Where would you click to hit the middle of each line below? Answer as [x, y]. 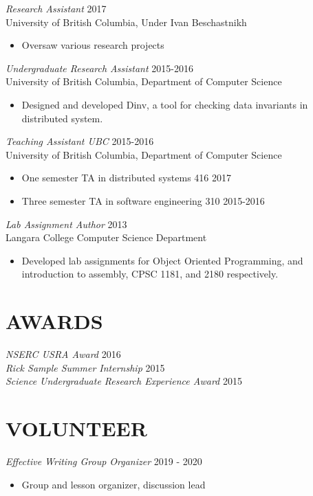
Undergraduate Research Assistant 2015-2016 [99, 68]
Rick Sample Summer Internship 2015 [85, 367]
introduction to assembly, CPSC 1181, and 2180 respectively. [150, 274]
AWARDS [54, 321]
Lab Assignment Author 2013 [66, 224]
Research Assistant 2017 [56, 8]
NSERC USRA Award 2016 [63, 354]
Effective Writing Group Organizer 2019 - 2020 [104, 461]
